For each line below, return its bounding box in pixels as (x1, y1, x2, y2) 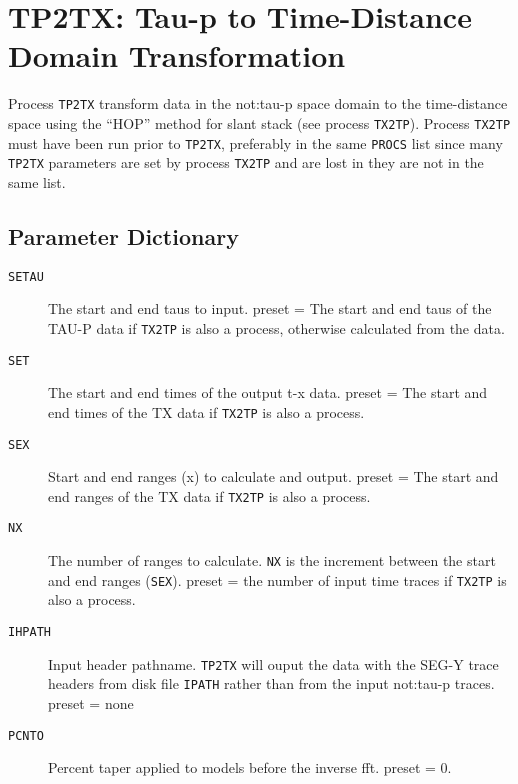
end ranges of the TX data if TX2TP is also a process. (48, 485, 371, 506)
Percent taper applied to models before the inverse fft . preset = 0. (48, 757, 452, 778)
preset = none (48, 692, 134, 713)
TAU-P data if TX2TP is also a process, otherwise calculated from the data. (48, 317, 505, 338)
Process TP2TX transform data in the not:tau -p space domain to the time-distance (8, 93, 508, 114)
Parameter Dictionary (8, 220, 239, 251)
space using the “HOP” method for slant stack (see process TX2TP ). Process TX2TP (8, 112, 511, 133)
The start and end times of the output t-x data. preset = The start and (48, 382, 488, 403)
